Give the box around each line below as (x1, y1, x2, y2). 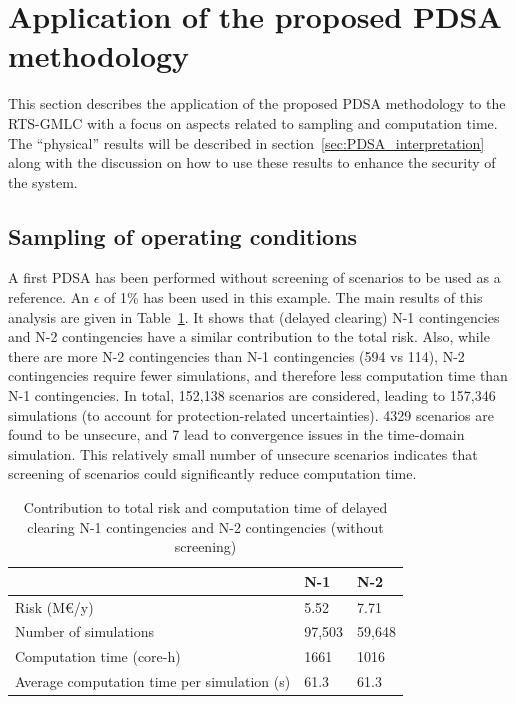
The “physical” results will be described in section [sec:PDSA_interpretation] (8, 132, 485, 153)
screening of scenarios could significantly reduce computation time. (8, 463, 417, 484)
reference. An (8, 287, 89, 308)
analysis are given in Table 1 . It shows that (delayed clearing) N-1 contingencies (8, 306, 500, 327)
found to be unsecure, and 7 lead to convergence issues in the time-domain (8, 424, 465, 445)
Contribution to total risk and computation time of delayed (23, 497, 388, 518)
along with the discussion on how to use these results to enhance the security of (8, 152, 496, 173)
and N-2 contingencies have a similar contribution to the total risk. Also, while (8, 326, 490, 347)
